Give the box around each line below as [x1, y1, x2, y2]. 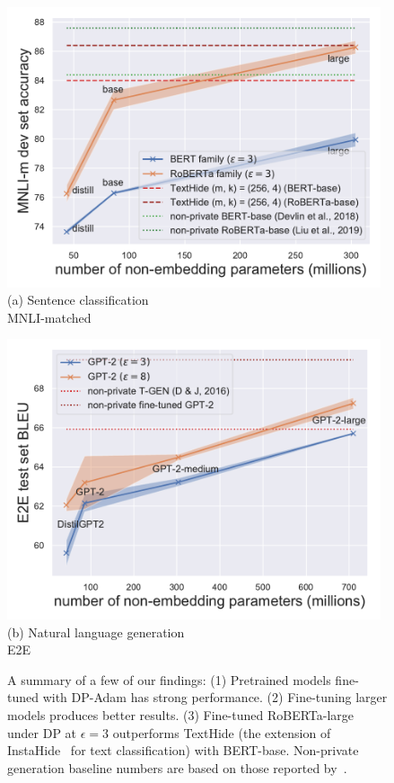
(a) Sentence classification [7, 290, 149, 309]
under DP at [7, 723, 77, 742]
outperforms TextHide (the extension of [112, 723, 331, 742]
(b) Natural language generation [7, 622, 185, 641]
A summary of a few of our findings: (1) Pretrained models [7, 670, 331, 689]
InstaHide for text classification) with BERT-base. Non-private [7, 741, 359, 760]
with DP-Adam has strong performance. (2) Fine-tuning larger [42, 688, 388, 707]
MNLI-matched [7, 307, 92, 326]
